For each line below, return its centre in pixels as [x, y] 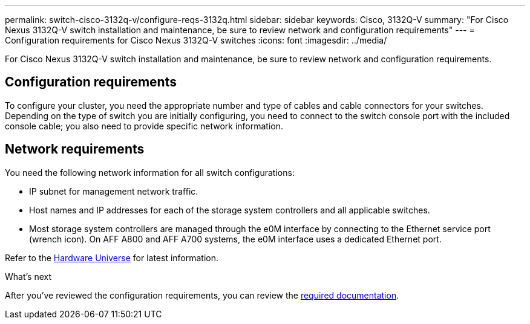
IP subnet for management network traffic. [114, 191]
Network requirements [75, 149]
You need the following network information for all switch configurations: [150, 172]
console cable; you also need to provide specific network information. [144, 126]
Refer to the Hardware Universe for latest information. [112, 258]
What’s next [28, 276]
